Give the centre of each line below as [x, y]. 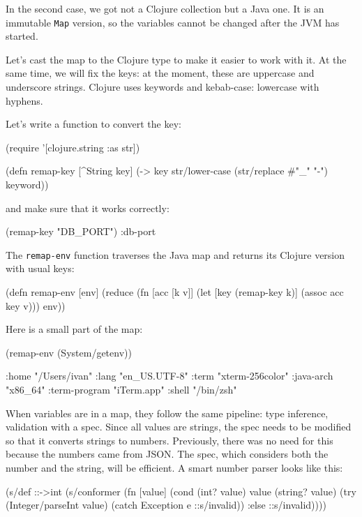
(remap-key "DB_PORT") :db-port [81, 231]
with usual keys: [40, 268]
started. [22, 36]
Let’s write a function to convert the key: [93, 124]
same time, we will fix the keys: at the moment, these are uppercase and [160, 73]
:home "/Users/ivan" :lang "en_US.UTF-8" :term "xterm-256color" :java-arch [169, 376]
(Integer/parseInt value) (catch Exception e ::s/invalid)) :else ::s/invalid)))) [166, 505]
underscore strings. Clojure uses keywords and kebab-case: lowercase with [163, 87]
